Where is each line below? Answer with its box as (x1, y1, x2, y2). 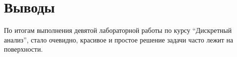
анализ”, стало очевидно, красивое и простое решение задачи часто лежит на (4, 34, 234, 44)
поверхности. (4, 44, 43, 54)
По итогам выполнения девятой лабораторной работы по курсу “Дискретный (4, 25, 232, 35)
